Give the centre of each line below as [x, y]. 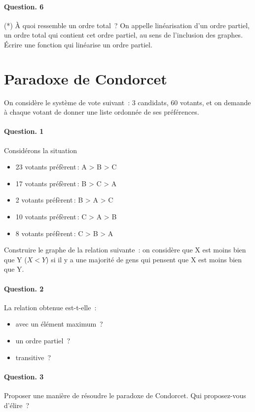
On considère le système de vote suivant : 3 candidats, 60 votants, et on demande [127, 102]
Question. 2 [24, 288]
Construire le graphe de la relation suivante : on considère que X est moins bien [125, 250]
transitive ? [33, 357]
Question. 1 [24, 131]
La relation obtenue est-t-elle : [50, 307]
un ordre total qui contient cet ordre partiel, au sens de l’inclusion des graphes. [124, 35]
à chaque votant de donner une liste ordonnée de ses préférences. [102, 112]
